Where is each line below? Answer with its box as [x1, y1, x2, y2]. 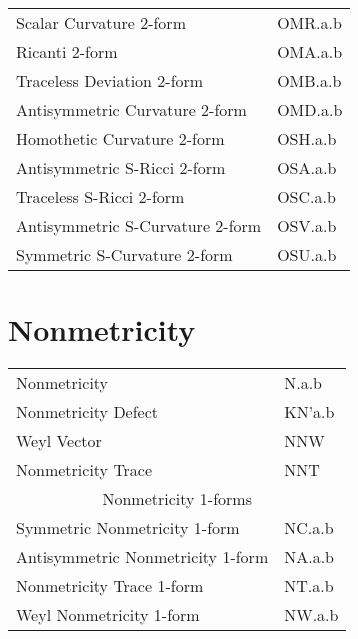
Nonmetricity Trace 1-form [16, 574, 204, 598]
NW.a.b [284, 603, 339, 627]
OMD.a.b [277, 98, 343, 121]
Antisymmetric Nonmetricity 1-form [16, 545, 269, 569]
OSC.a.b [277, 185, 336, 208]
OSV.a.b [277, 214, 337, 237]
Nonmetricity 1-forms [102, 487, 252, 511]
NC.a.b [284, 516, 334, 540]
